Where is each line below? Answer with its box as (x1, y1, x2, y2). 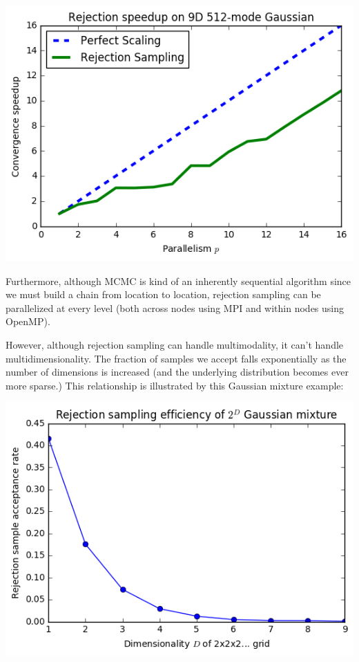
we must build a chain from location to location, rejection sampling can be (6, 287, 321, 302)
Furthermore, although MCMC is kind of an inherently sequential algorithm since (6, 273, 351, 288)
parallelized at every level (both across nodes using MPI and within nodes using (6, 300, 345, 315)
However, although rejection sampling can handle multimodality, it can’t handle (6, 338, 344, 351)
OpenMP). (6, 314, 50, 329)
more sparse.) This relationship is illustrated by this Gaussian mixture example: (6, 378, 344, 392)
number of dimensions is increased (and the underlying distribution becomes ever (6, 365, 349, 379)
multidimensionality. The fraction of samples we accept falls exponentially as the (6, 351, 347, 365)
